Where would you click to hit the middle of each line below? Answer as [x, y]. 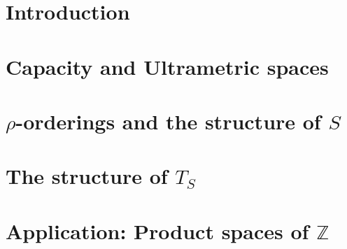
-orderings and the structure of [168, 121]
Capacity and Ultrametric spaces [167, 66]
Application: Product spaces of [157, 230]
